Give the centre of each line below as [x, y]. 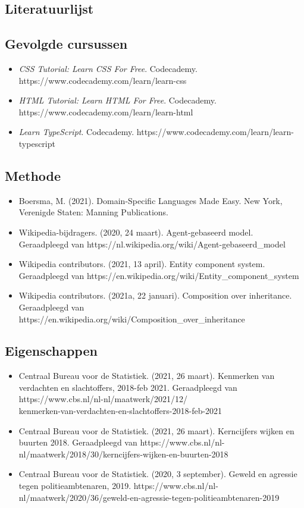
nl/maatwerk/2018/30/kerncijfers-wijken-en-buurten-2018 [123, 454]
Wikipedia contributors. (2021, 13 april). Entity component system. [142, 264]
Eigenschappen [51, 351]
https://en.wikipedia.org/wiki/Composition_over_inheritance [132, 319]
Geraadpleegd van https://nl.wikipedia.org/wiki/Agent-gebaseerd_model [152, 244]
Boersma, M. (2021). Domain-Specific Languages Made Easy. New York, [151, 200]
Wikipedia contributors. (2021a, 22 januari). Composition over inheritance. [155, 295]
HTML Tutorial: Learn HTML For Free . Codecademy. [117, 100]
